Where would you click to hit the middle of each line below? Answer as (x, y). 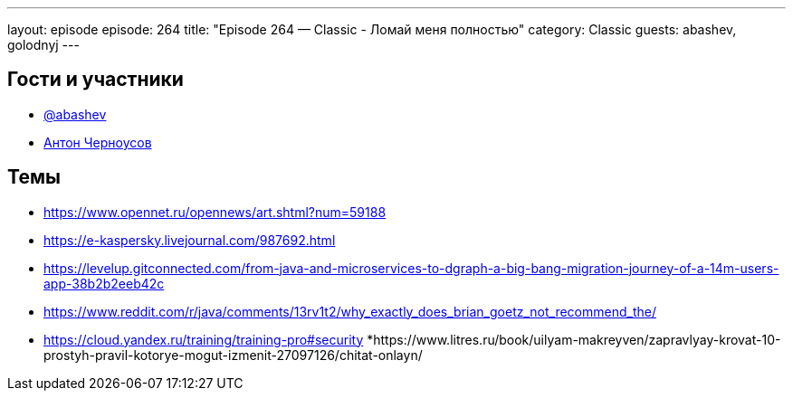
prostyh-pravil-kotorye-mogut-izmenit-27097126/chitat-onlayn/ (233, 355)
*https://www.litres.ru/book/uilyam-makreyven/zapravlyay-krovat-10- (574, 339)
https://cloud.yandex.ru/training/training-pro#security (204, 339)
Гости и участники (96, 80)
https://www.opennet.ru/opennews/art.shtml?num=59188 (215, 212)
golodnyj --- (43, 45)
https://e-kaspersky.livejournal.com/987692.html (190, 240)
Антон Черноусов (98, 142)
